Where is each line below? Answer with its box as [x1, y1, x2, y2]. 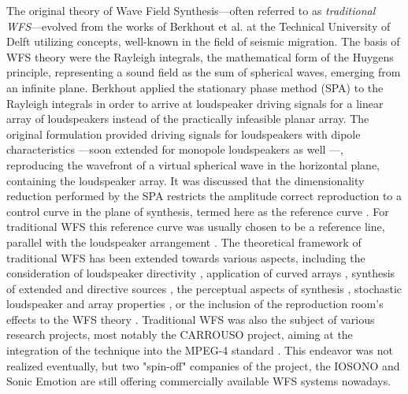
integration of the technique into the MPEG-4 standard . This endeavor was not [6, 342, 393, 359]
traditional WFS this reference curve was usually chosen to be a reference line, [6, 218, 385, 235]
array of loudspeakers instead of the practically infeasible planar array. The [6, 110, 369, 127]
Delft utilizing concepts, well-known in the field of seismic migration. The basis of [6, 33, 400, 50]
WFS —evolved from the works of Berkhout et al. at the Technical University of [6, 17, 391, 34]
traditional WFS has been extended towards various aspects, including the [6, 249, 365, 266]
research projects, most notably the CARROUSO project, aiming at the [6, 326, 353, 343]
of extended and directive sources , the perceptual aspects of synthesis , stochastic [6, 280, 402, 296]
